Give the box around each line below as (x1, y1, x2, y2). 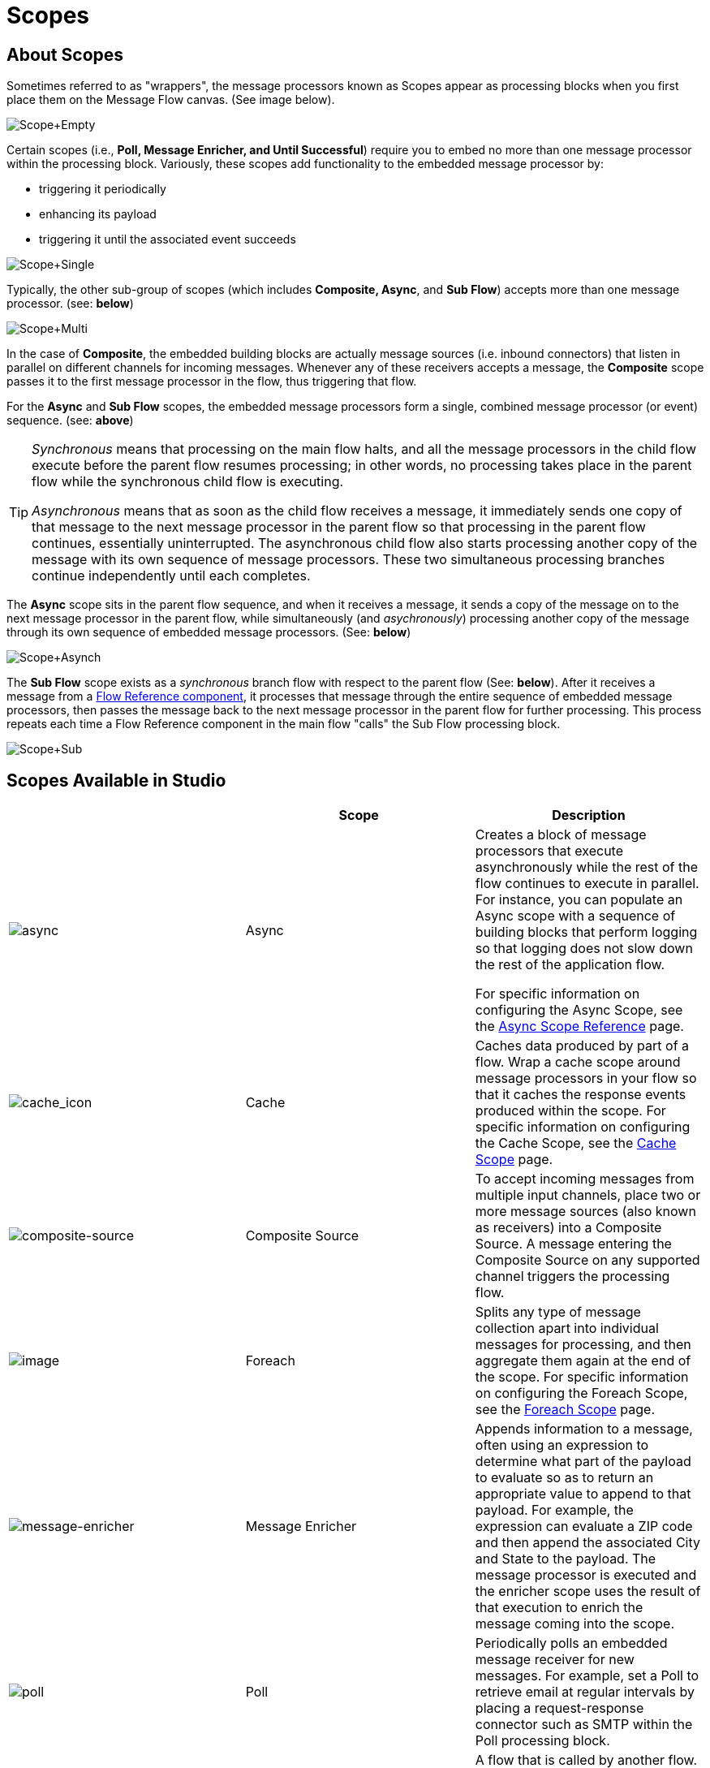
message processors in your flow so (475, 1070, 697, 1087)
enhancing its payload (39, 207, 157, 222)
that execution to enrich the (475, 1599, 643, 1616)
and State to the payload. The (475, 1550, 656, 1567)
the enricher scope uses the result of (475, 1583, 701, 1600)
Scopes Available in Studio (6, 770, 226, 791)
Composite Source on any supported (475, 1252, 700, 1269)
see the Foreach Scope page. (475, 1401, 655, 1418)
